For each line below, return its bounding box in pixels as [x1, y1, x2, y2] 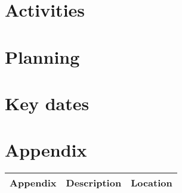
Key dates [5, 91, 90, 115]
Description [66, 176, 122, 190]
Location [131, 176, 172, 190]
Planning [5, 44, 80, 69]
